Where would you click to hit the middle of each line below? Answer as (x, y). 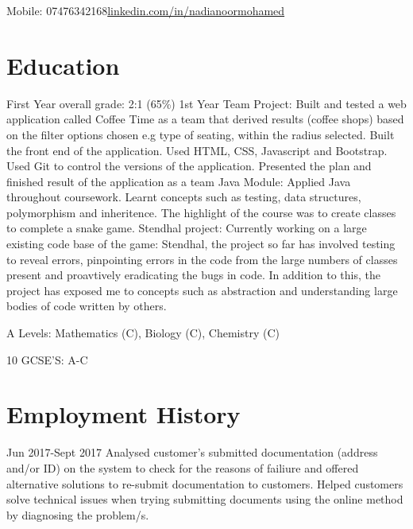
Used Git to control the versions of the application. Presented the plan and (189, 166)
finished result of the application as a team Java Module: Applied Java (179, 181)
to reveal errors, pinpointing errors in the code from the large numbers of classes (202, 259)
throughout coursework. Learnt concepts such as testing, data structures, (184, 197)
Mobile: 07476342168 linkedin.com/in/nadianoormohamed (146, 10)
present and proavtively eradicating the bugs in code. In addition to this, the (193, 275)
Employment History (124, 414)
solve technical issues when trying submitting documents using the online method (205, 499)
